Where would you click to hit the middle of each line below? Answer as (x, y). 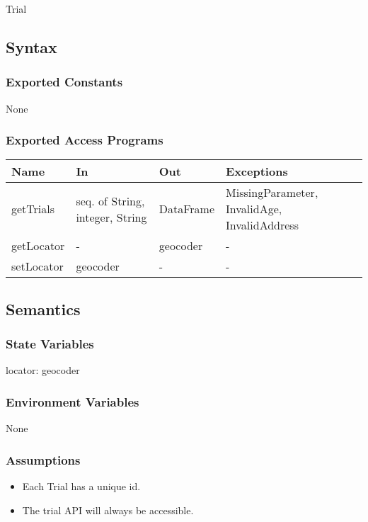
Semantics (43, 308)
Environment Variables (73, 401)
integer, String (111, 217)
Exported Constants (64, 82)
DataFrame (187, 209)
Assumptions (43, 459)
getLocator (38, 246)
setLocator (38, 266)
